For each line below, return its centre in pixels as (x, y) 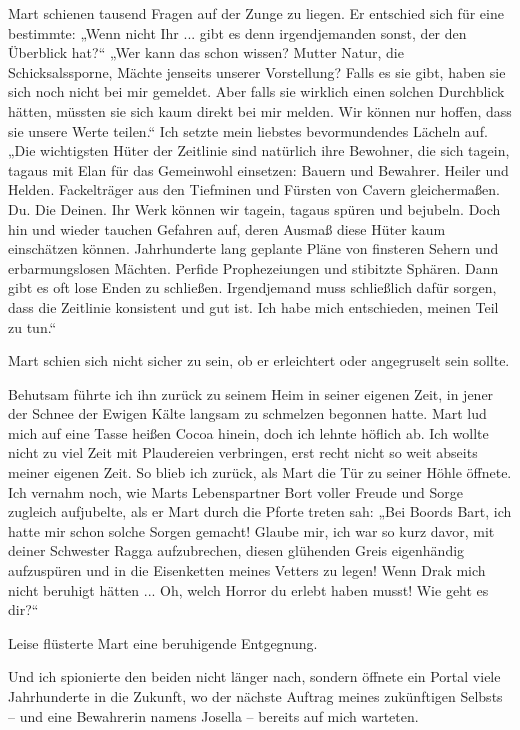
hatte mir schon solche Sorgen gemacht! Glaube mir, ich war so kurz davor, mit (251, 530)
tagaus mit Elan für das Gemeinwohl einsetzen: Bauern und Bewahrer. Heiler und (258, 169)
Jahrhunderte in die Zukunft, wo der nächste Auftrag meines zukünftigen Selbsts (255, 696)
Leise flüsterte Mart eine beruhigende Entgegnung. (163, 642)
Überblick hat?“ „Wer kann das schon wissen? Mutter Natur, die (206, 52)
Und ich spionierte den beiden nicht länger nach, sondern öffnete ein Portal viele (254, 676)
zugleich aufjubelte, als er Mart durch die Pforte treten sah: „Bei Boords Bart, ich (260, 511)
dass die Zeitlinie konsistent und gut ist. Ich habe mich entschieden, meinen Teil (253, 306)
